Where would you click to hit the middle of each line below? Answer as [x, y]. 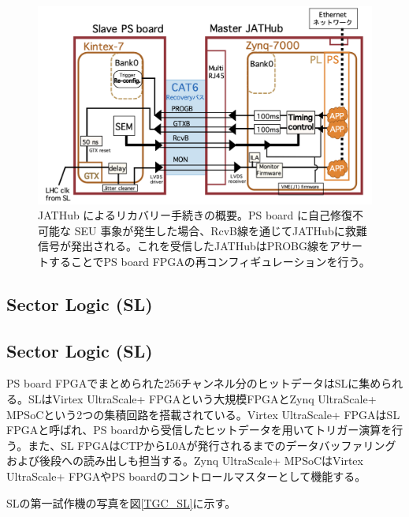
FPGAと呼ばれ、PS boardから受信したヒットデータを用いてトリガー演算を [199, 430]
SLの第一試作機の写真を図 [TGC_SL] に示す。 [121, 502]
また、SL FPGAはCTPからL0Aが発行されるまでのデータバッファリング [212, 445]
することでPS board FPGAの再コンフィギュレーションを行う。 [209, 261]
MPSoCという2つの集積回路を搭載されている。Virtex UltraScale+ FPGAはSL [203, 414]
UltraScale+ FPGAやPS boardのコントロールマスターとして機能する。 [186, 476]
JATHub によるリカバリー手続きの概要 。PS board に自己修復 [195, 215]
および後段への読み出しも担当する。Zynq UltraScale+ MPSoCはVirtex [185, 461]
